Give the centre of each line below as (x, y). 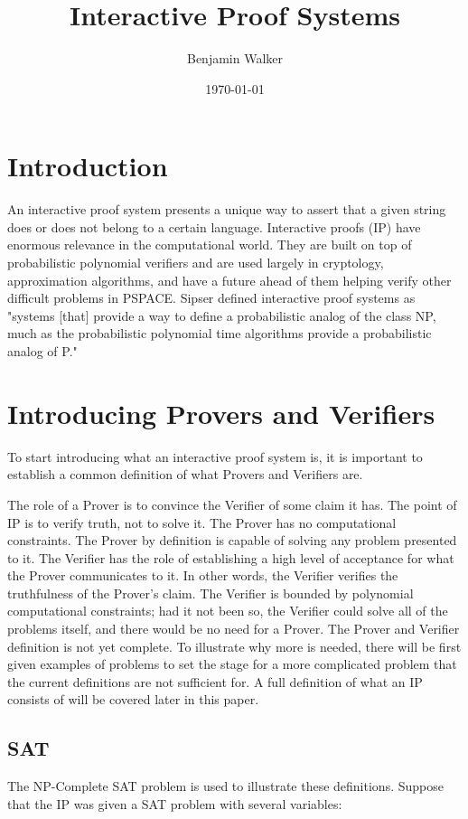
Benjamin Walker (235, 58)
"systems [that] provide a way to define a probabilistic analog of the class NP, (222, 315)
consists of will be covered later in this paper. (133, 699)
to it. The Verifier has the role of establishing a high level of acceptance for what (231, 557)
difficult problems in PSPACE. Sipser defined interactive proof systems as (211, 298)
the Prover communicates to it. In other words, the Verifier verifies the (203, 575)
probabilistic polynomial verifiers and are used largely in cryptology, (196, 263)
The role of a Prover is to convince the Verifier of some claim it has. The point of (232, 504)
